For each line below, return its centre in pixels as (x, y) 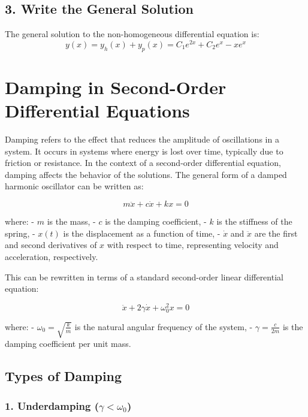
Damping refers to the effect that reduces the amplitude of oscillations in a (142, 139)
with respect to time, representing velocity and (193, 245)
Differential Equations (97, 111)
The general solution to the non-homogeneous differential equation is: (132, 34)
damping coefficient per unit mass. (68, 344)
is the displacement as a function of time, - (142, 233)
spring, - (20, 233)
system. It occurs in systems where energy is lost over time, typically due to (144, 151)
